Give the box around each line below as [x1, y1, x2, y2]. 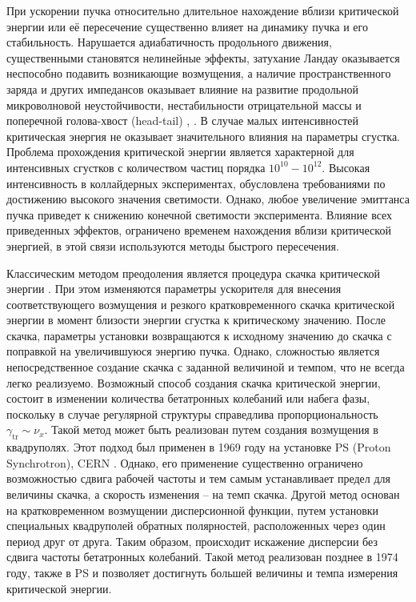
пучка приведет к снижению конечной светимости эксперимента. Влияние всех [6, 206, 393, 223]
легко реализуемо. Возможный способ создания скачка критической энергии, [6, 374, 381, 391]
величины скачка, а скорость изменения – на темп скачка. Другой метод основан [6, 486, 400, 503]
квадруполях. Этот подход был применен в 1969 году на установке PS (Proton [6, 439, 391, 456]
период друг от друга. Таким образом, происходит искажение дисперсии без [6, 532, 378, 549]
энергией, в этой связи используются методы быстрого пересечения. [6, 237, 339, 254]
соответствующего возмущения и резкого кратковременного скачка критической [6, 295, 395, 312]
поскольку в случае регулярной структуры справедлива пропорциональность [6, 405, 378, 422]
